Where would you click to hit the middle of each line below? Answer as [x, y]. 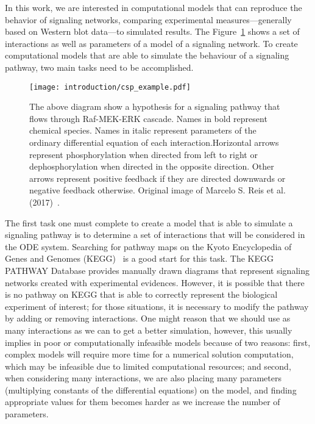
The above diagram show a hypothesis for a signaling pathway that [155, 106]
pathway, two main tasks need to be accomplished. [99, 67]
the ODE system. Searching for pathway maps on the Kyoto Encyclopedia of [148, 246]
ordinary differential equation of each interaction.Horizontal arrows [154, 142]
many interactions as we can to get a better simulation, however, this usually [149, 330]
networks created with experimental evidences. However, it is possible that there [155, 282]
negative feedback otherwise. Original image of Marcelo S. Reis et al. [157, 190]
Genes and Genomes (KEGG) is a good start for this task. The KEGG [139, 258]
